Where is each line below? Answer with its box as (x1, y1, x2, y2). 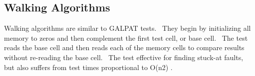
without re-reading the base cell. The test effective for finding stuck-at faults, (4, 52, 244, 62)
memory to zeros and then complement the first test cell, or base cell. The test (4, 32, 248, 43)
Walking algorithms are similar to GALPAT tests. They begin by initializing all (4, 23, 251, 33)
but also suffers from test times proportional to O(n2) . (4, 62, 173, 72)
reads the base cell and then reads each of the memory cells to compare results (4, 42, 245, 53)
